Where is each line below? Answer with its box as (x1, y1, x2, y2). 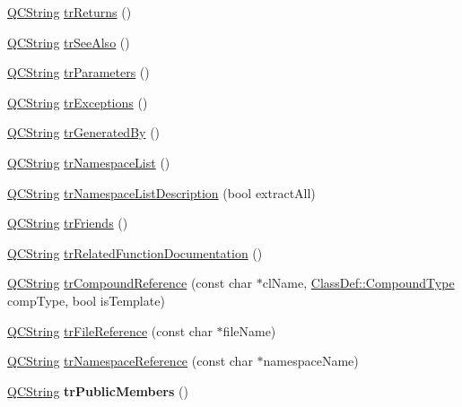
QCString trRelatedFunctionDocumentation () (7, 243, 263, 262)
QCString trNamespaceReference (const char (7, 351, 253, 370)
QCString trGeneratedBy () (7, 123, 161, 142)
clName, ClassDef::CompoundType (262, 273, 455, 292)
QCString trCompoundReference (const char (7, 273, 253, 292)
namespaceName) (263, 351, 359, 370)
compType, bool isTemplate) (7, 290, 165, 309)
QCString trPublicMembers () (7, 381, 188, 400)
